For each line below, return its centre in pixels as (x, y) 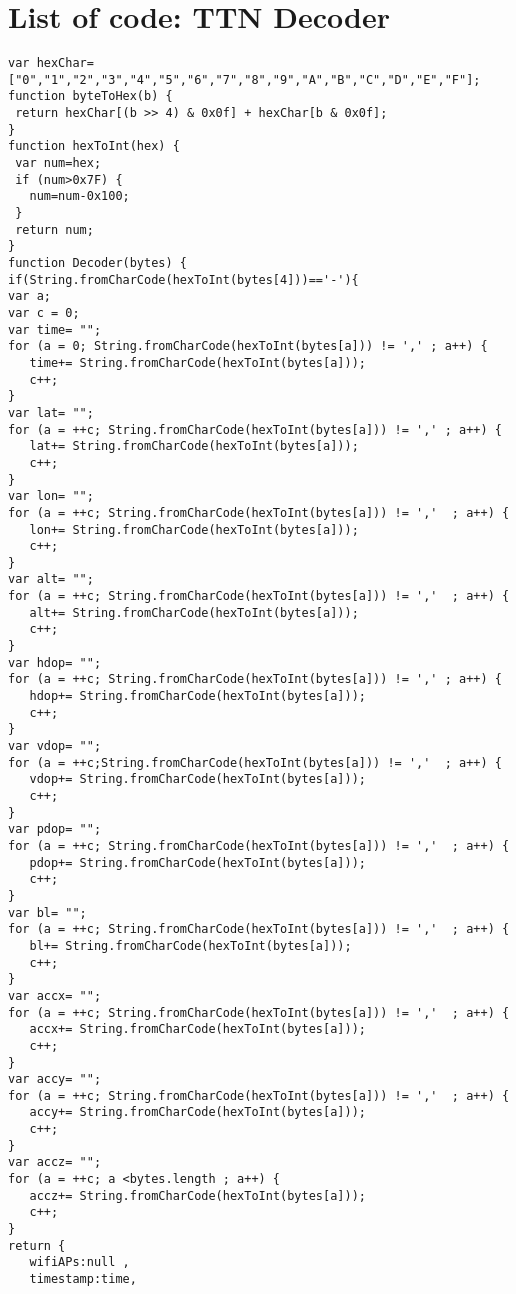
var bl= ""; (47, 912)
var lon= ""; (51, 496)
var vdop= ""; (55, 746)
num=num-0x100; (79, 196)
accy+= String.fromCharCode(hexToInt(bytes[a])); (197, 1112)
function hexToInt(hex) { (94, 146)
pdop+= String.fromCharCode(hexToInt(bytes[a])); (197, 862)
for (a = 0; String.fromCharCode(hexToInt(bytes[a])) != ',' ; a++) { (248, 346)
